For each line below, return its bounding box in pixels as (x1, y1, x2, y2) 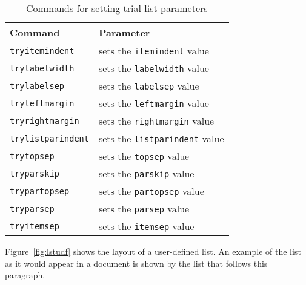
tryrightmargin (10, 116, 79, 126)
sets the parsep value (98, 201, 190, 215)
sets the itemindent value (98, 44, 209, 57)
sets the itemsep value (98, 219, 195, 233)
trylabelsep (10, 80, 65, 91)
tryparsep (10, 203, 55, 214)
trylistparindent (10, 133, 89, 143)
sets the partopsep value (98, 184, 204, 198)
